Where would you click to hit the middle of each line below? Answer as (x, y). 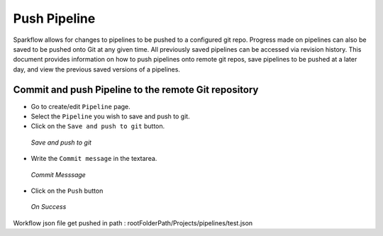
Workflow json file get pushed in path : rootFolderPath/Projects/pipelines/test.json (133, 223)
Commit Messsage (59, 174)
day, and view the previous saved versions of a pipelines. (97, 69)
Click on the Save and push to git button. (98, 126)
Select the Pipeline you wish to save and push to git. (111, 116)
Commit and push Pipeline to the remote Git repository (136, 90)
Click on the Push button (67, 191)
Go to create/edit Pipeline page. (81, 106)
